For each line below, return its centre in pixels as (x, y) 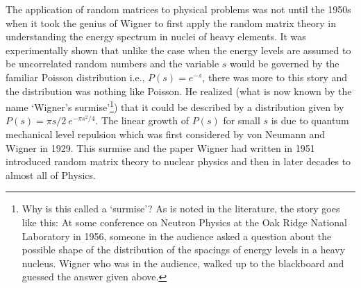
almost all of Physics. (51, 175)
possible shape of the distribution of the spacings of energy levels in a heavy (184, 249)
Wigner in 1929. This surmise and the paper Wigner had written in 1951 (160, 147)
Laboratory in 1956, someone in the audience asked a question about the (177, 236)
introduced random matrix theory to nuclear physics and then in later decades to (178, 161)
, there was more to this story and (275, 77)
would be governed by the (285, 63)
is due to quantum (310, 120)
